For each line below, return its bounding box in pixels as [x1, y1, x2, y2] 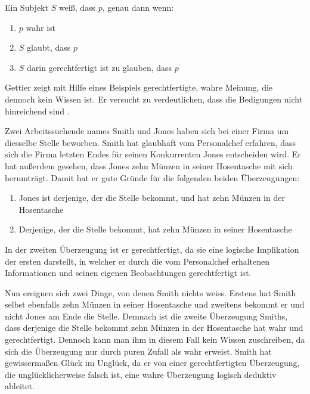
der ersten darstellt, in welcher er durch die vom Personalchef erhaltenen [5, 255, 270, 267]
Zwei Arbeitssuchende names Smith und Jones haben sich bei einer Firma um [5, 125, 289, 137]
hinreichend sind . [5, 104, 70, 117]
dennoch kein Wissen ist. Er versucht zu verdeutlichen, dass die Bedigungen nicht [5, 92, 303, 105]
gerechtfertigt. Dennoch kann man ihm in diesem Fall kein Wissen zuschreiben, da [5, 333, 305, 346]
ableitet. [5, 380, 35, 392]
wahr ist [26, 21, 56, 33]
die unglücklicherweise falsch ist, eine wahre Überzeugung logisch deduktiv [5, 368, 277, 380]
